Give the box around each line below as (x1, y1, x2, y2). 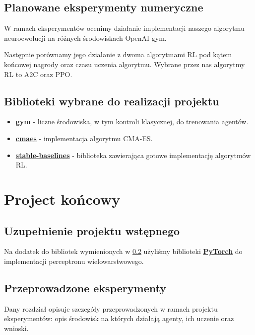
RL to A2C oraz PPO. (4, 69, 72, 79)
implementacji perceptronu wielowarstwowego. (4, 255, 144, 266)
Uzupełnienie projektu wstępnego (4, 223, 180, 238)
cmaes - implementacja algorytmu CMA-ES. (15, 133, 153, 143)
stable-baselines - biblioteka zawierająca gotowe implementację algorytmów (15, 150, 251, 160)
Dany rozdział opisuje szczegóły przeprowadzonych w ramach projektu (4, 303, 218, 314)
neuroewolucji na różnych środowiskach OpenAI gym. (4, 32, 167, 43)
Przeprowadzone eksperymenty (4, 280, 166, 295)
